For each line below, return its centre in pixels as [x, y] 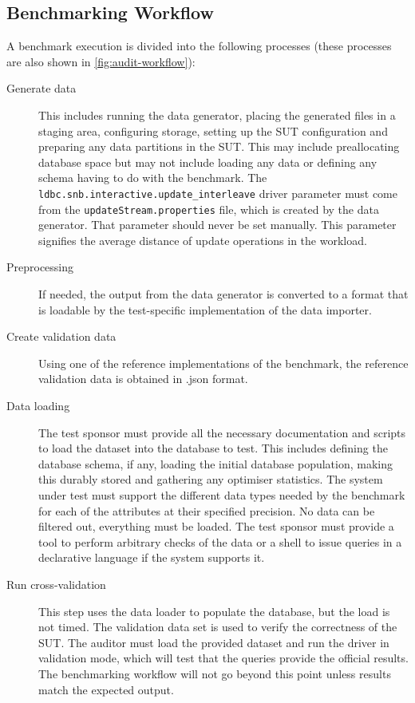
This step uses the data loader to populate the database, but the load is [214, 611]
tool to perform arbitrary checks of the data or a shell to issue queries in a [220, 541]
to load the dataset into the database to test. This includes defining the [213, 448]
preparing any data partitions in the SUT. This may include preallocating [219, 146]
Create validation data [61, 336]
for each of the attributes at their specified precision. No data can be [207, 510]
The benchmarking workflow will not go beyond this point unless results [215, 673]
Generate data [41, 88]
